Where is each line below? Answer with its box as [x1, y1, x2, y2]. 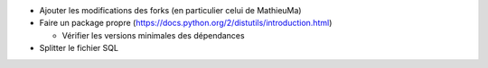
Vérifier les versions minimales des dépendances [61, 30, 245, 40]
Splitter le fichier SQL [39, 43, 119, 54]
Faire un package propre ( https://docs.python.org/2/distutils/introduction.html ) [39, 18, 333, 29]
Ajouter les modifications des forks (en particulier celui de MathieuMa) [39, 5, 302, 15]
